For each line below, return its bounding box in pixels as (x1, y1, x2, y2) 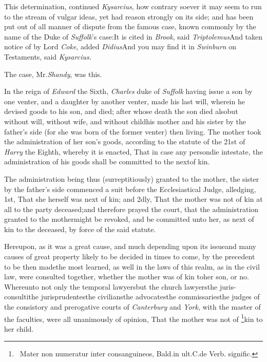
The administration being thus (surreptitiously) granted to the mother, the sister (4, 173, 259, 184)
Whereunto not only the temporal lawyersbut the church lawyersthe (4, 281, 218, 292)
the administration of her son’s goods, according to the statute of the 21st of (4, 136, 245, 147)
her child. (4, 323, 34, 334)
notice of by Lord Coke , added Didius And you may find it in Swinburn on (4, 41, 237, 52)
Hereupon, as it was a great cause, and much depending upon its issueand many (4, 241, 256, 252)
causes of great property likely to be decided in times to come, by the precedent (4, 251, 255, 262)
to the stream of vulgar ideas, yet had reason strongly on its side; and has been (4, 11, 254, 22)
